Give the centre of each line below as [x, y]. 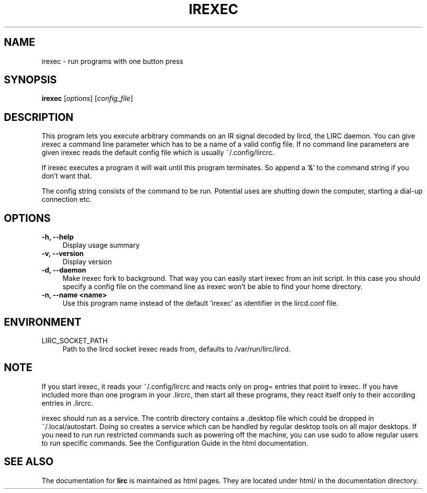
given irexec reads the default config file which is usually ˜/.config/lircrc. [158, 153]
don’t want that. [67, 176]
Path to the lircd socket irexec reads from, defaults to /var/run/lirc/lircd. [177, 349]
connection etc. [67, 199]
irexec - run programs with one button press [112, 61]
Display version [87, 262]
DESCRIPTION [39, 117]
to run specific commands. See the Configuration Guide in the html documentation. [175, 443]
